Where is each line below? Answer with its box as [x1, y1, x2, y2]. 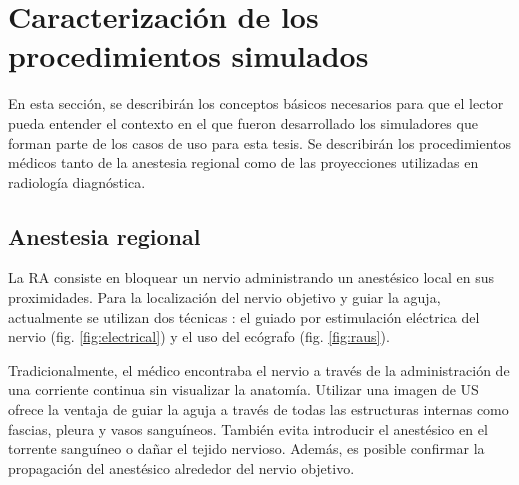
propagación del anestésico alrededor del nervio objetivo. [8, 457, 355, 478]
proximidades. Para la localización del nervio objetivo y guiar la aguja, [8, 287, 441, 308]
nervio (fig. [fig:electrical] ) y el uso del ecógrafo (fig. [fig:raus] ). [8, 326, 390, 347]
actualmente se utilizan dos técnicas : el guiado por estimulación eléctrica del [8, 306, 480, 327]
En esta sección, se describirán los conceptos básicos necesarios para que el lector [8, 93, 504, 114]
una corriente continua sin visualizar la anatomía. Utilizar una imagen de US [8, 379, 479, 400]
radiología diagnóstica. [8, 171, 146, 192]
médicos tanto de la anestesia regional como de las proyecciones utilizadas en [8, 152, 479, 173]
